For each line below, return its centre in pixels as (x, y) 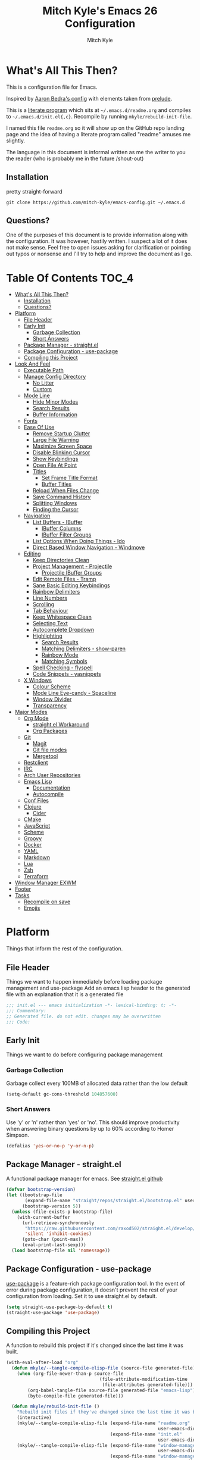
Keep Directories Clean (61, 560)
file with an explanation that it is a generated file (65, 994)
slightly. (16, 141)
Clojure (32, 807)
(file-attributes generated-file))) (148, 1385)
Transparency (50, 706)
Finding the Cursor (55, 510)
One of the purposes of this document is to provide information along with (97, 235)
